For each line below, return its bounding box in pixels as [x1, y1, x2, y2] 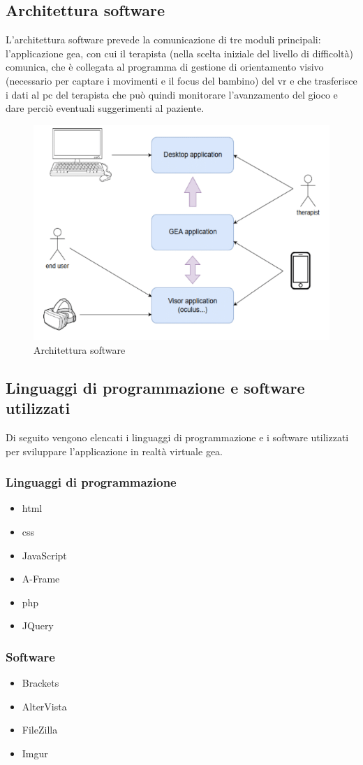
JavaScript [22, 548, 67, 562]
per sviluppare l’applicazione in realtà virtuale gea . [6, 443, 223, 458]
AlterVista [22, 699, 67, 713]
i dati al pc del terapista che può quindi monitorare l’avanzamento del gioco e [6, 87, 338, 101]
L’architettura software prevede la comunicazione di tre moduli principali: [6, 32, 321, 47]
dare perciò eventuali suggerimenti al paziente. [6, 101, 205, 115]
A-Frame [22, 571, 60, 586]
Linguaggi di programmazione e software [6, 376, 305, 398]
